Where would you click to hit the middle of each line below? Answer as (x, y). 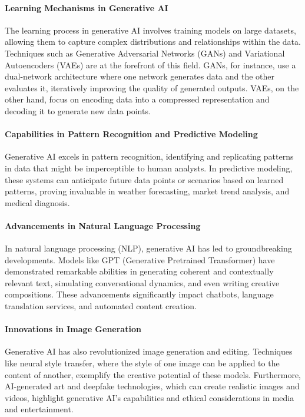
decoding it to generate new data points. (78, 110)
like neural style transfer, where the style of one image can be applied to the (142, 363)
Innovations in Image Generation (73, 329)
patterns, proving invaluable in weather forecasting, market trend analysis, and (147, 191)
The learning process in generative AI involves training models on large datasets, (150, 30)
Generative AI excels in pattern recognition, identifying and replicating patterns (149, 156)
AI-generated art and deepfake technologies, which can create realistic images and (152, 386)
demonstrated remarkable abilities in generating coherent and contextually (139, 271)
